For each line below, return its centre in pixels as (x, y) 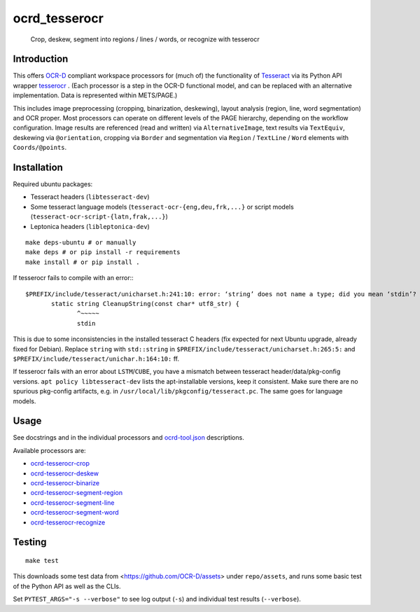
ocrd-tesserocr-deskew (65, 473)
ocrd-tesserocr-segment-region (76, 493)
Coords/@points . (40, 148)
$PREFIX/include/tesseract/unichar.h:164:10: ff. (96, 359)
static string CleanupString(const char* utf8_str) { (145, 304)
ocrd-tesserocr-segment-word (75, 513)
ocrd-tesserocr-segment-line (72, 502)
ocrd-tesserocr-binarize (65, 482)
